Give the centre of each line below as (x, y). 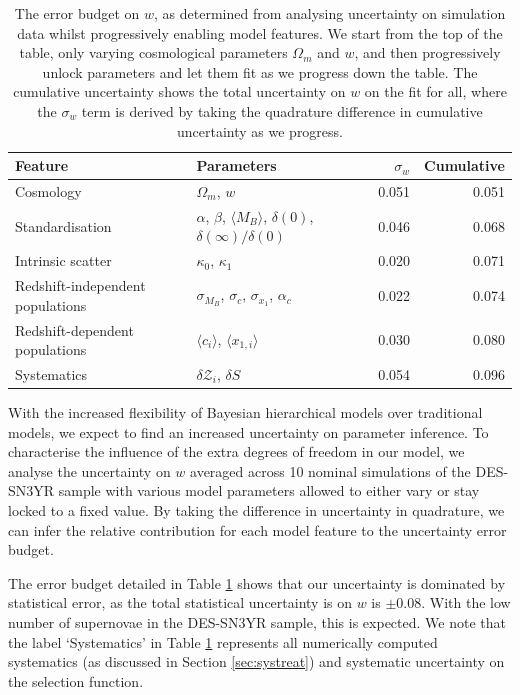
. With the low (466, 602)
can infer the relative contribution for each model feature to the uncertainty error (257, 529)
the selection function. (76, 680)
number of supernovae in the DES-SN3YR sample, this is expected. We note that (257, 622)
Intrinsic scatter (63, 260)
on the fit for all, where (435, 91)
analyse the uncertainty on (89, 470)
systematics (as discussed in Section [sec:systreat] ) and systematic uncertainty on (256, 661)
